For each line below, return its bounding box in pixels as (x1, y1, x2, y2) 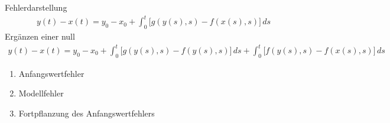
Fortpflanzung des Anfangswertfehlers (18, 107, 155, 119)
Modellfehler (18, 87, 64, 99)
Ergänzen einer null (5, 30, 75, 42)
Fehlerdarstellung (5, 1, 67, 13)
